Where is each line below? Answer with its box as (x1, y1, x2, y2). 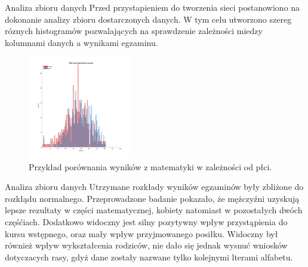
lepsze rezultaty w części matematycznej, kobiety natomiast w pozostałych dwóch (5, 204, 303, 216)
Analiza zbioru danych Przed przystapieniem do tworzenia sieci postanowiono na (5, 1, 300, 13)
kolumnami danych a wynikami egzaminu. (5, 36, 158, 48)
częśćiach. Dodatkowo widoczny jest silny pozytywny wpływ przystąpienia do (5, 215, 288, 228)
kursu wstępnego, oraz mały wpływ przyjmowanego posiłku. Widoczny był (5, 227, 278, 240)
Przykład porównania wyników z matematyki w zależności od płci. (29, 160, 272, 173)
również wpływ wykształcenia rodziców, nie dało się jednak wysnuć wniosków (5, 239, 288, 251)
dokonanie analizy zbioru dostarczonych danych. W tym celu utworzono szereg (5, 13, 292, 25)
